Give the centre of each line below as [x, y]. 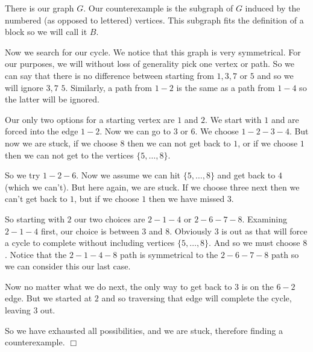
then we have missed [187, 199]
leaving [18, 310]
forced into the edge [42, 131]
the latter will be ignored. [52, 99]
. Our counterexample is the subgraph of [158, 8]
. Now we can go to [135, 131]
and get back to [246, 175]
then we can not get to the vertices [69, 155]
